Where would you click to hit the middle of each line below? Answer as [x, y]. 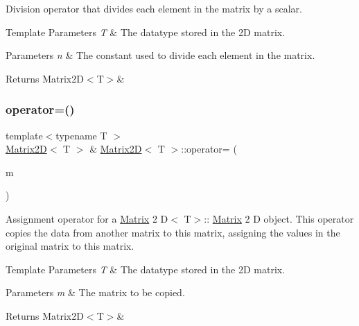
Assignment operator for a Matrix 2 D [87, 218]
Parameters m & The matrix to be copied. [95, 292]
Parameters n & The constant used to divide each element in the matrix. [160, 55]
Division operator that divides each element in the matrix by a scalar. [154, 8]
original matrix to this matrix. [70, 246]
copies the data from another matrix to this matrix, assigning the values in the [173, 232]
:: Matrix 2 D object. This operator [279, 218]
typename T [81, 135]
